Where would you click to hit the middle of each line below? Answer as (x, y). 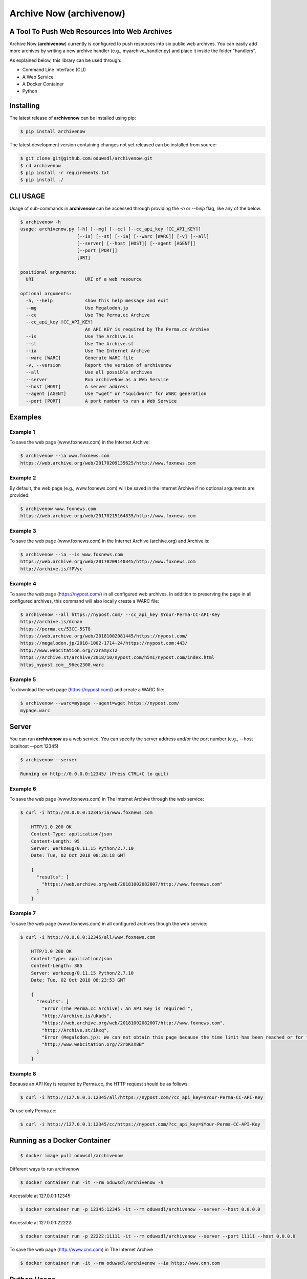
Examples (26, 417)
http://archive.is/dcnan (51, 622)
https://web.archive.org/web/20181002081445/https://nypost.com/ (104, 636)
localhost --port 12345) (34, 746)
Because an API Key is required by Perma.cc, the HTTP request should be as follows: (99, 1084)
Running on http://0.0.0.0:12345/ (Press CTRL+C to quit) (94, 774)
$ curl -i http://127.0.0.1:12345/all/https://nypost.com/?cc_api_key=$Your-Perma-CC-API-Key (142, 1097)
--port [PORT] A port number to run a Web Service (101, 401)
